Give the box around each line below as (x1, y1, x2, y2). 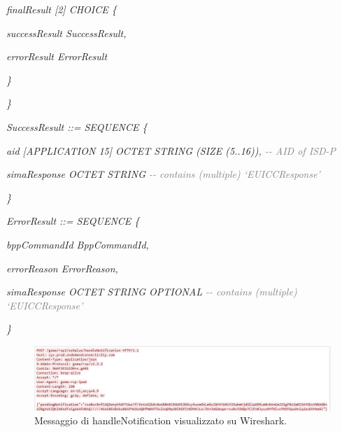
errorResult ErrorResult (6, 49, 108, 64)
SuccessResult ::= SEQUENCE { (6, 119, 148, 134)
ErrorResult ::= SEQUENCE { (6, 214, 140, 228)
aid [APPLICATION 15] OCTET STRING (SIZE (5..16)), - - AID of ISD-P (6, 143, 336, 158)
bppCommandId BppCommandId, (6, 237, 149, 251)
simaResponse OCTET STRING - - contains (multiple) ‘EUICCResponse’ (6, 167, 320, 181)
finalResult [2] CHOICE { (6, 2, 117, 16)
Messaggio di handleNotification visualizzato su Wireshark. (34, 413, 287, 428)
